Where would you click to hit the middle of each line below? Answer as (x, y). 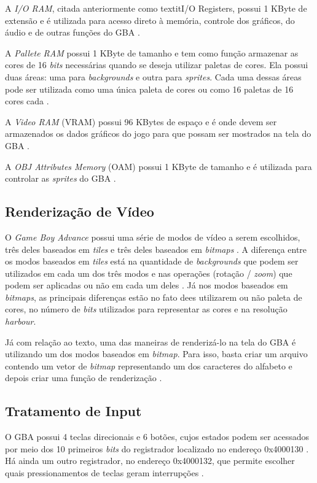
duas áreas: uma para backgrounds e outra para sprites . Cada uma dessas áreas (153, 76)
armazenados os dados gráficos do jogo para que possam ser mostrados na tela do (158, 133)
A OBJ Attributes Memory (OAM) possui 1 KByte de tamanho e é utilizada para (158, 166)
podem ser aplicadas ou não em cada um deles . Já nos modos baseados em (147, 285)
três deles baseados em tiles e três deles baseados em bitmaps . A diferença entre (156, 249)
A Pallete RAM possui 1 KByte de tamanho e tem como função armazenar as (152, 52)
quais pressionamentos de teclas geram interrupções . (104, 473)
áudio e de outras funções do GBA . (72, 32)
